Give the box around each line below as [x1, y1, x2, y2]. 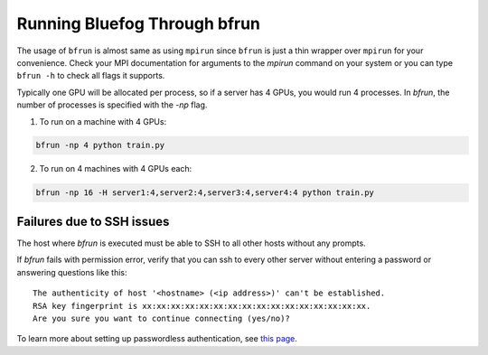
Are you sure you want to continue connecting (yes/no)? [33, 313, 291, 323]
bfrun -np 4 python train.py [35, 140, 165, 151]
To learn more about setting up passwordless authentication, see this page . [16, 333, 298, 344]
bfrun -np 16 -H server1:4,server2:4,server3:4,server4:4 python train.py [35, 188, 375, 198]
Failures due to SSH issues [16, 213, 170, 229]
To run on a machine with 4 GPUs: [39, 116, 167, 126]
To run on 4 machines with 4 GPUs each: [39, 163, 192, 174]
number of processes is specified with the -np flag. [16, 99, 208, 110]
